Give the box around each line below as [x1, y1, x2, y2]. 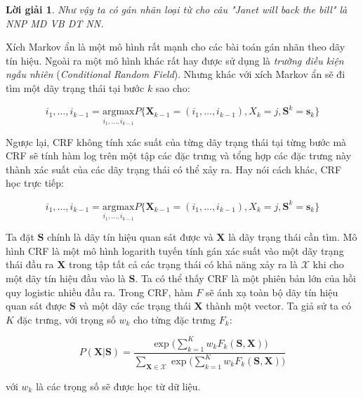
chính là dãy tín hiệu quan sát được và [47, 230, 213, 244]
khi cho [312, 257, 344, 272]
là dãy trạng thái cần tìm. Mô [228, 230, 357, 244]
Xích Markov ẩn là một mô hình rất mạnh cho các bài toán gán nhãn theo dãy [6, 39, 345, 54]
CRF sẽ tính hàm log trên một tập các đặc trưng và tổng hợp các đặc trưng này [6, 148, 352, 163]
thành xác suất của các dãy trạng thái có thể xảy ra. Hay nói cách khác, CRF [6, 161, 342, 176]
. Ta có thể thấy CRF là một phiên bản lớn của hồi [135, 270, 356, 285]
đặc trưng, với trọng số [17, 312, 116, 326]
